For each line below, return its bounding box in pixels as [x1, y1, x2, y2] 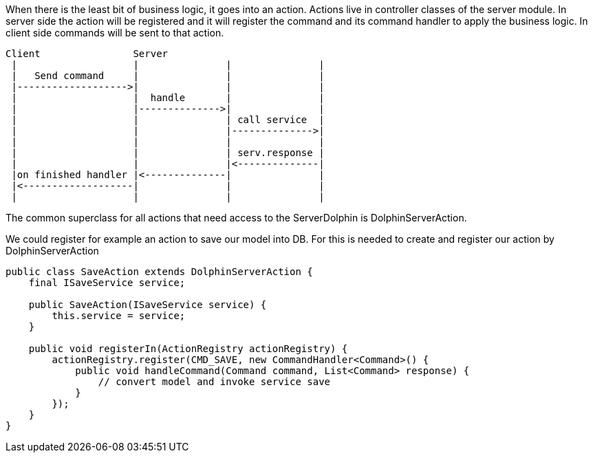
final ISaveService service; [28, 277, 186, 288]
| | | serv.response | [11, 147, 325, 158]
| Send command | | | [11, 70, 325, 81]
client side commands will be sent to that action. [6, 27, 224, 39]
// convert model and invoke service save [98, 376, 331, 387]
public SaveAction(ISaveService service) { [28, 299, 267, 310]
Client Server [6, 48, 169, 59]
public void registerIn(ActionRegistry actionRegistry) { [28, 343, 348, 354]
